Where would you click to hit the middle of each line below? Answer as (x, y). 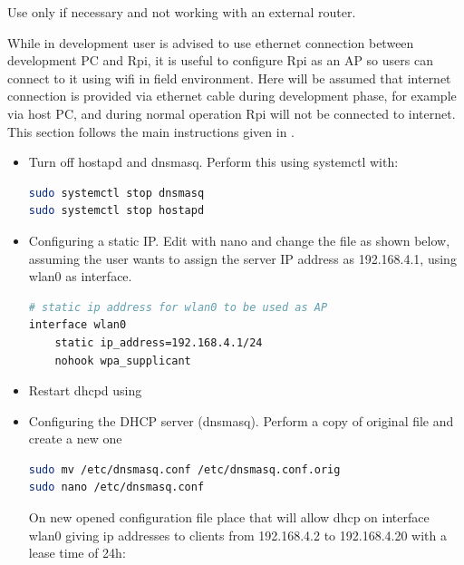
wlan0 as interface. (80, 276)
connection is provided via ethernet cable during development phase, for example (232, 96)
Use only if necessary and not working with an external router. (182, 12)
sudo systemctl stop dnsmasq (116, 193)
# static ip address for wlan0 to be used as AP (178, 307)
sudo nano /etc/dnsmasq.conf (116, 487)
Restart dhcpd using (85, 390)
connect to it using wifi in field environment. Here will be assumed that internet (229, 78)
